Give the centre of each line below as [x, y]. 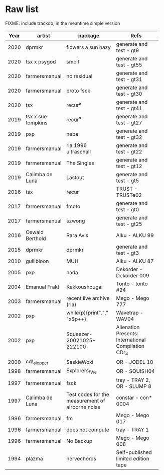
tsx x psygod [41, 61]
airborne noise [84, 407]
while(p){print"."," [88, 312]
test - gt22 [129, 151]
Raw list [22, 9]
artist [43, 35]
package [89, 35]
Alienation [128, 327]
